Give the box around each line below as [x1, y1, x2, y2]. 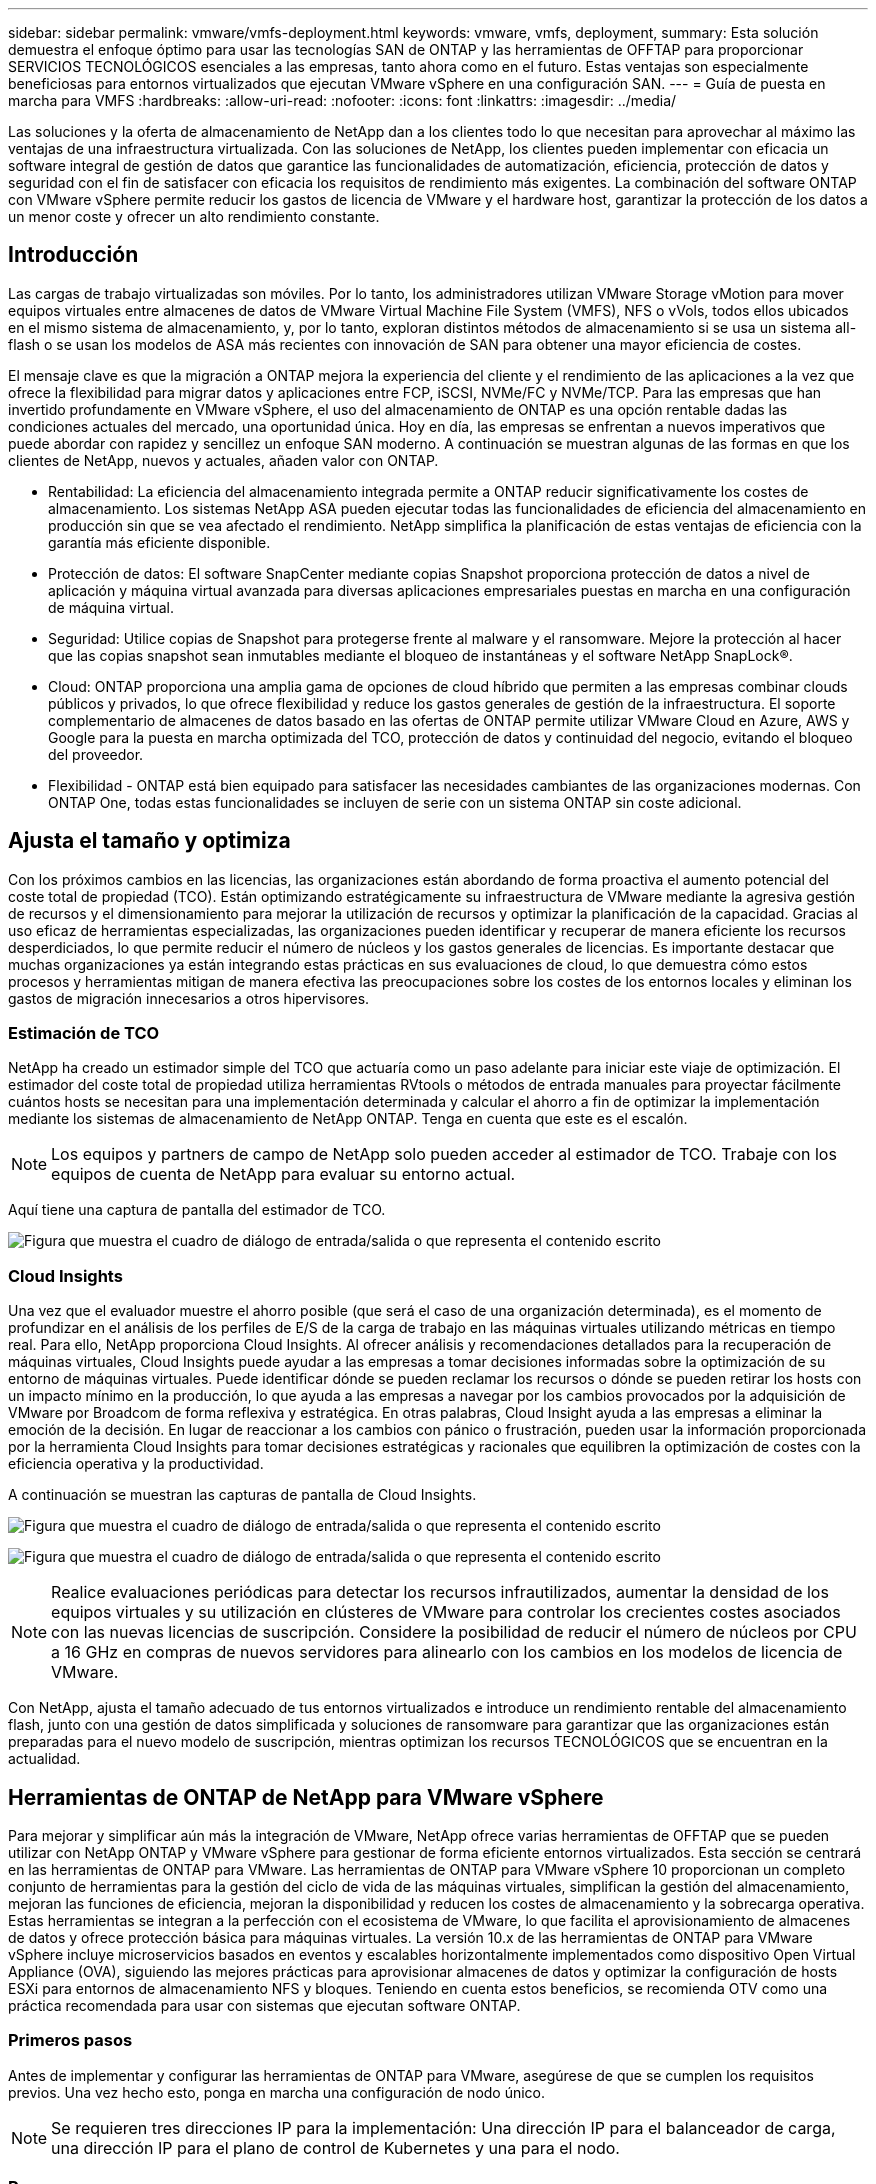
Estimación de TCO [8, 1023, 160, 1044]
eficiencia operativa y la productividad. [8, 1455, 264, 1473]
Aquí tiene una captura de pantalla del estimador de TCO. [8, 1201, 386, 1219]
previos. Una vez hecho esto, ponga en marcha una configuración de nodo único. [8, 2083, 546, 2101]
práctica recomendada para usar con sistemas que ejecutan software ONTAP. [8, 1997, 521, 2015]
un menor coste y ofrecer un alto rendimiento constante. [8, 208, 380, 225]
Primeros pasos [8, 2030, 133, 2051]
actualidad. [8, 1750, 81, 1768]
